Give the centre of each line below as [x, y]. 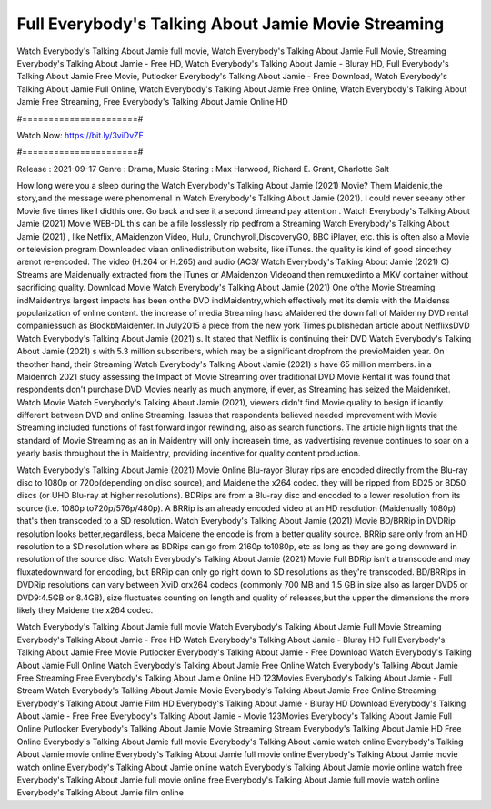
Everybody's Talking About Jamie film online [100, 793]
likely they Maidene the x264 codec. [85, 609]
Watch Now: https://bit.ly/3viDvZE [80, 135]
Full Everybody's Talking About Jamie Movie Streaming [230, 24]
